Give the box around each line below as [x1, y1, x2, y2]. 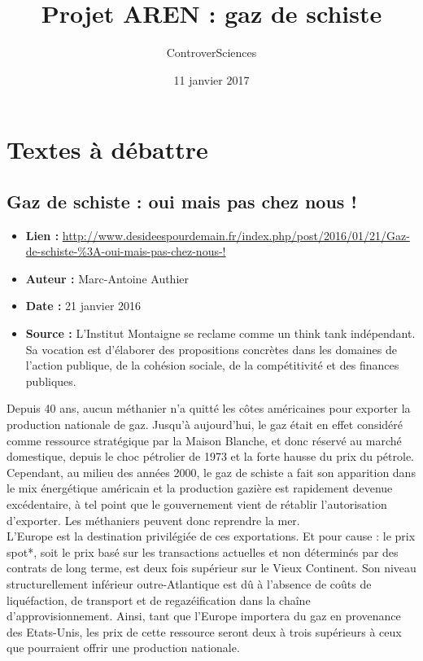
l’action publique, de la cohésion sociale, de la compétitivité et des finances [25, 357, 399, 374]
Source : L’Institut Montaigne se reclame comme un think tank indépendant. [25, 325, 416, 342]
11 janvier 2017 [173, 71, 250, 88]
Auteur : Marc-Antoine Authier [25, 269, 189, 287]
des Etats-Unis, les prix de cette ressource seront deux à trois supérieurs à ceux [7, 623, 402, 640]
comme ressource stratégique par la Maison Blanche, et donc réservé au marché [7, 431, 402, 449]
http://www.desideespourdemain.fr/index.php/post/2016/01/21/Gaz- [62, 226, 410, 243]
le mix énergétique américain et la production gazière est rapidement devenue [7, 479, 393, 497]
